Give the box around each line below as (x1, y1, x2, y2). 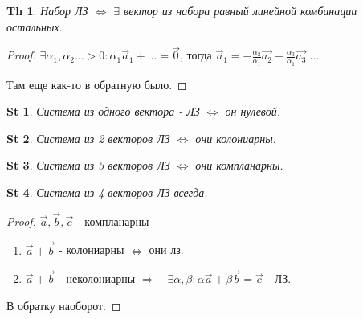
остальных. (6, 18, 63, 35)
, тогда (179, 47, 212, 63)
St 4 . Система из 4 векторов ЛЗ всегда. (6, 184, 208, 201)
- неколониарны (59, 270, 136, 287)
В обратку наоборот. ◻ (6, 297, 121, 314)
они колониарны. (195, 129, 276, 146)
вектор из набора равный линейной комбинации (124, 2, 357, 18)
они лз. (149, 241, 184, 258)
